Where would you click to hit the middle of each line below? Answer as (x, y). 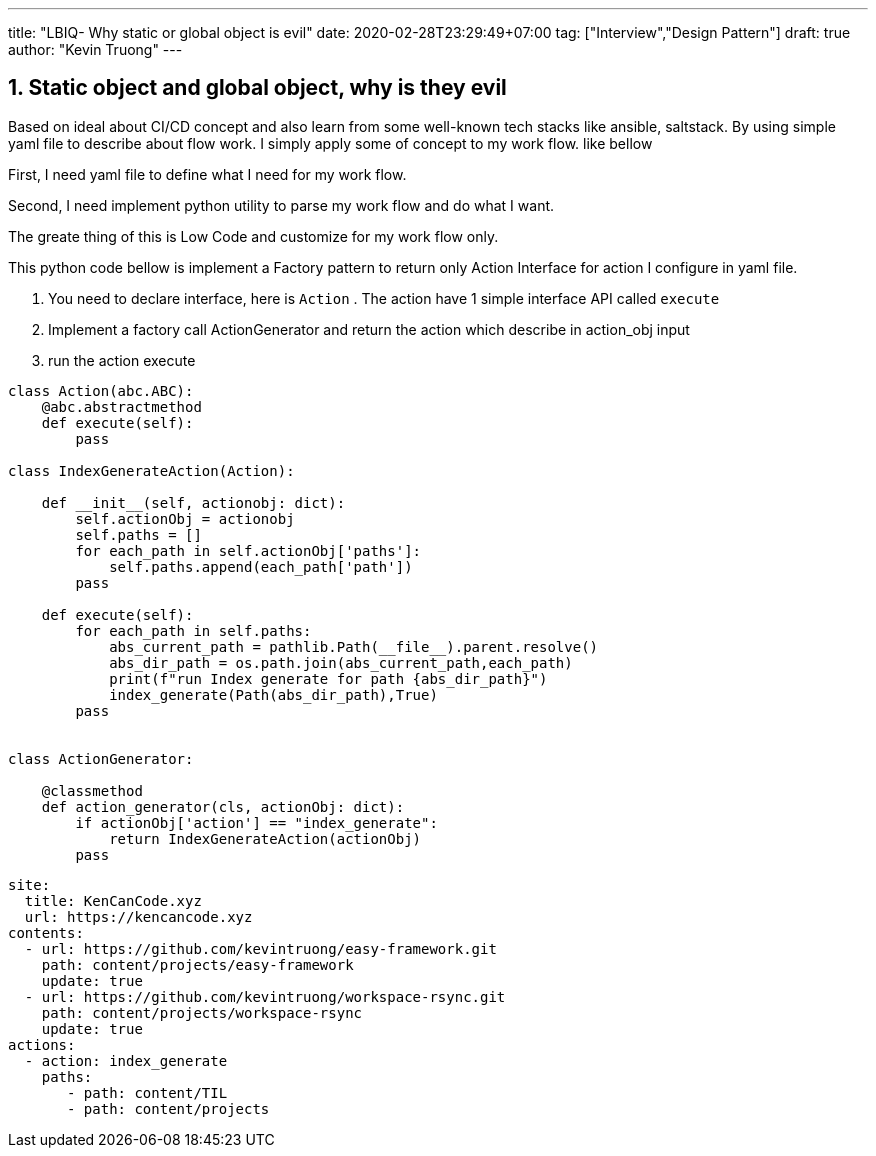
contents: (46, 932)
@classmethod (92, 790)
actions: (42, 1044)
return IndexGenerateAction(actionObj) (265, 838)
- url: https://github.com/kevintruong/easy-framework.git (260, 948)
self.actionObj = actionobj (185, 518)
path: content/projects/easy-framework (197, 964)
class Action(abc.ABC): (101, 390)
